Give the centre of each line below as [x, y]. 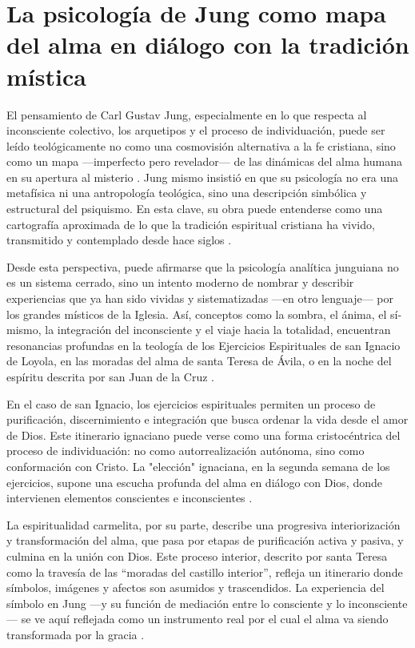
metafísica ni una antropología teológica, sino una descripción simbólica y [187, 193]
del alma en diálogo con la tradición [208, 44]
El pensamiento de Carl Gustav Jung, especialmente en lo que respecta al [187, 114]
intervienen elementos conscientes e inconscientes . [130, 498]
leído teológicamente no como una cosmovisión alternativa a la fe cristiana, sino [201, 145]
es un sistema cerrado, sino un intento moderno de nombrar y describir [180, 282]
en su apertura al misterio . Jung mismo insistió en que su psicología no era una [203, 177]
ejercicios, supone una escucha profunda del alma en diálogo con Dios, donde [194, 482]
